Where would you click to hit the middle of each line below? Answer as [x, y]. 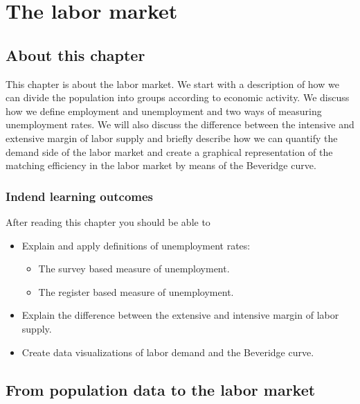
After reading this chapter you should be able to [108, 221]
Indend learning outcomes [80, 196]
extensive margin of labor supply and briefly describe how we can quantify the [172, 138]
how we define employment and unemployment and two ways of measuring [164, 111]
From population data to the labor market [161, 389]
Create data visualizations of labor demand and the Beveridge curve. [168, 352]
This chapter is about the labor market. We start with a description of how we [172, 84]
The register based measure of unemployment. [136, 291]
